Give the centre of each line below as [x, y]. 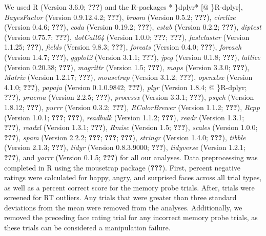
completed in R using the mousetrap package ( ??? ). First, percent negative [122, 167]
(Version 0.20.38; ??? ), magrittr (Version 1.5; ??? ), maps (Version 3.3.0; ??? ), [127, 67]
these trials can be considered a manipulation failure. [87, 228]
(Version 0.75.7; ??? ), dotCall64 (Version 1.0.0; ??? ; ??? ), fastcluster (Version [127, 37]
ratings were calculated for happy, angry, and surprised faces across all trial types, [133, 177]
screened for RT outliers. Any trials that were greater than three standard [120, 197]
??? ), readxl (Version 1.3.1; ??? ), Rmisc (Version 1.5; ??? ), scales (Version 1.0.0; [131, 127]
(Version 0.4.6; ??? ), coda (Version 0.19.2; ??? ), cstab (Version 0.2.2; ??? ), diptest [133, 27]
